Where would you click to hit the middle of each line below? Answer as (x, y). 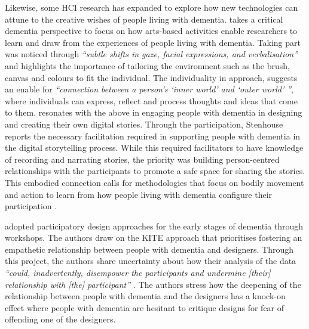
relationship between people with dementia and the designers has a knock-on (145, 296)
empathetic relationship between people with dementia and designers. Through (149, 249)
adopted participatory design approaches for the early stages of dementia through (154, 226)
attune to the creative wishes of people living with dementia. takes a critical (144, 19)
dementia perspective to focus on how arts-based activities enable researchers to (151, 31)
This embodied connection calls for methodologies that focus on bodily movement (154, 182)
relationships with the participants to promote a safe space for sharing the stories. (155, 171)
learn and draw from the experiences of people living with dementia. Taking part (153, 42)
